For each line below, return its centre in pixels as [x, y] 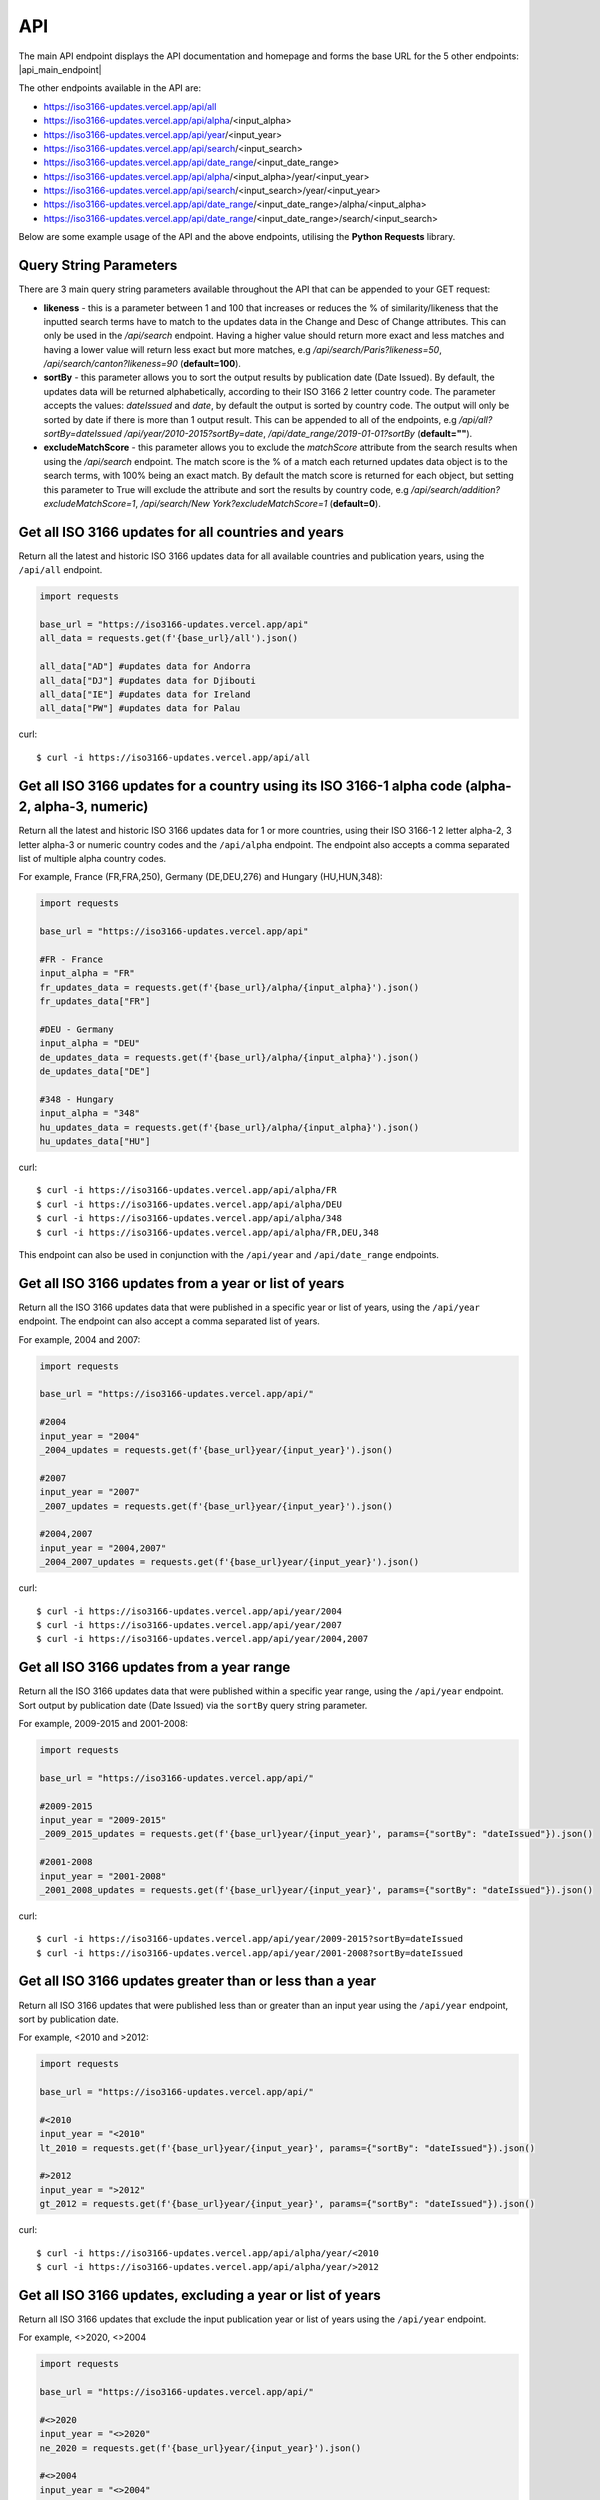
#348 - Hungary [76, 1099]
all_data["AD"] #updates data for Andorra [145, 666]
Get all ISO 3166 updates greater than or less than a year [197, 1981]
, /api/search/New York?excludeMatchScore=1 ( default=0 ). [258, 503]
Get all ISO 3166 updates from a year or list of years [181, 1283]
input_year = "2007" [89, 1492]
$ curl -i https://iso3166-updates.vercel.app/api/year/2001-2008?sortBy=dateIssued [250, 1953]
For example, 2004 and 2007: [79, 1339]
